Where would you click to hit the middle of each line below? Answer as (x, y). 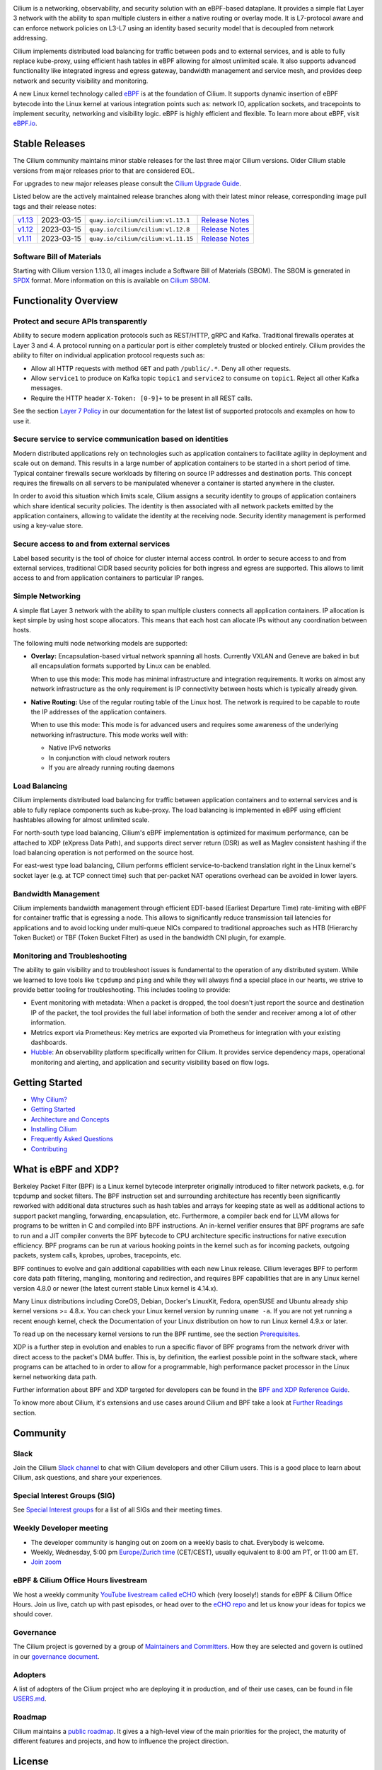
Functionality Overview (65, 301)
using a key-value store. (48, 526)
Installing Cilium (54, 1129)
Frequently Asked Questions (72, 1139)
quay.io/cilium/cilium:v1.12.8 (139, 229)
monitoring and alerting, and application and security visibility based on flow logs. (150, 1062)
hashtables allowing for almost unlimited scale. (81, 820)
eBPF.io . (25, 123)
